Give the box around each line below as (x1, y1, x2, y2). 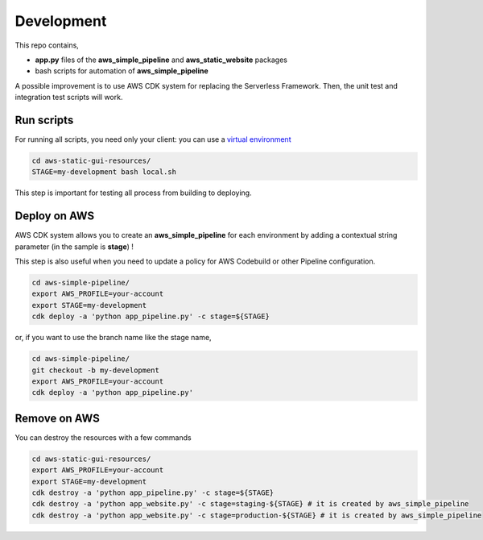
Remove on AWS (14, 411, 100, 425)
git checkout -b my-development (31, 365, 160, 375)
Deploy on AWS (14, 210, 95, 223)
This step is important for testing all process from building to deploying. (14, 188, 253, 197)
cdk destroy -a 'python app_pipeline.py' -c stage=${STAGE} (31, 488, 275, 497)
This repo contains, (14, 40, 80, 50)
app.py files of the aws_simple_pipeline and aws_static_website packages (35, 55, 287, 64)
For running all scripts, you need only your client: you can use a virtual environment (14, 135, 291, 144)
